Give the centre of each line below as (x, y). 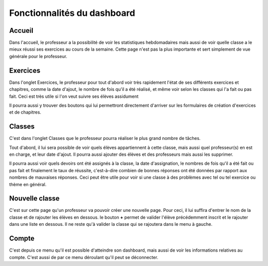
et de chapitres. (25, 112)
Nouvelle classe (34, 199)
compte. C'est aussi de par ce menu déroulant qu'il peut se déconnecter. (84, 257)
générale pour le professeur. (38, 56)
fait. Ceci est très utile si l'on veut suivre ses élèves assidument (74, 96)
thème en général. (28, 184)
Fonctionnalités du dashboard (72, 13)
